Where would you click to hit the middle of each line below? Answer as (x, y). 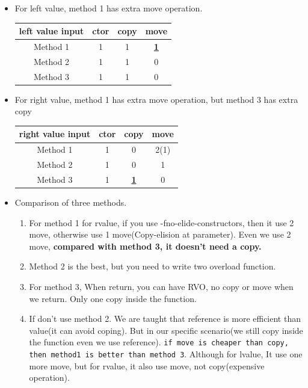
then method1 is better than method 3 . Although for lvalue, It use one (166, 354)
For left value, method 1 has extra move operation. (109, 8)
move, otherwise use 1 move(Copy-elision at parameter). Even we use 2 (160, 234)
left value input (51, 31)
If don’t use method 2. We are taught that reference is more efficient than (165, 319)
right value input (55, 134)
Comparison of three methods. (71, 202)
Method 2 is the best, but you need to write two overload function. (152, 266)
